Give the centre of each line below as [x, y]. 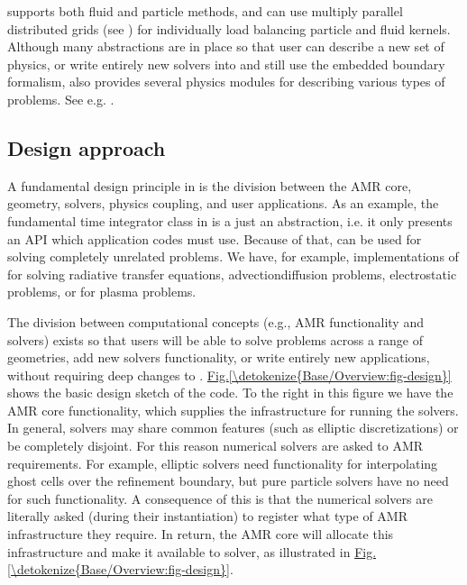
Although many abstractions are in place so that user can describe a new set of [226, 46]
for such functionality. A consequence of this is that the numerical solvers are [220, 498]
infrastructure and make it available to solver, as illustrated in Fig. [192, 551]
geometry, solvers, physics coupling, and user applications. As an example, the [223, 203]
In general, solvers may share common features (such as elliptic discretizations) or [233, 428]
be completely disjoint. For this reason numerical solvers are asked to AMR [215, 446]
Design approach [87, 147]
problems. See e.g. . [61, 99]
